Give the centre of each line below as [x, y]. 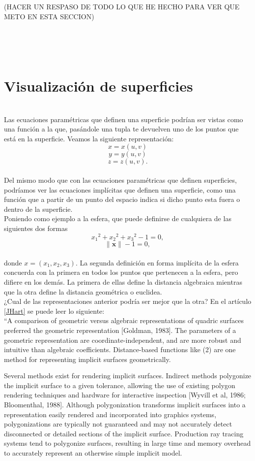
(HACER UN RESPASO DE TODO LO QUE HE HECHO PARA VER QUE [122, 6]
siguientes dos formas [36, 228]
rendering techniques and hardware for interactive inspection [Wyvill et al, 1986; [125, 395]
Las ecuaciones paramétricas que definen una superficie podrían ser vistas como [124, 119]
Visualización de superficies [99, 86]
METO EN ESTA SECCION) [49, 16]
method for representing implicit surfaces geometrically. [87, 359]
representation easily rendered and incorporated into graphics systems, [110, 414]
